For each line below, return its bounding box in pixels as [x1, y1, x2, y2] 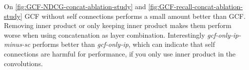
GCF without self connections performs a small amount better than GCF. [24, 11, 246, 21]
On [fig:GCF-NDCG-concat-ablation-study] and [4, 1, 146, 11]
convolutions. [4, 58, 43, 68]
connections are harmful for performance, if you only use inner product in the [4, 48, 236, 58]
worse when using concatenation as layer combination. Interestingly [4, 29, 205, 40]
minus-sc [4, 39, 31, 49]
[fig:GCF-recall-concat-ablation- [148, 1, 243, 11]
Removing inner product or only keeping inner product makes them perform [4, 20, 231, 30]
